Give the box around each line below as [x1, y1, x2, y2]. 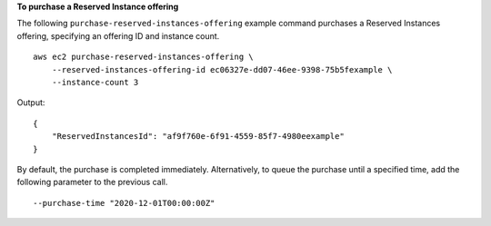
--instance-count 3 [51, 77, 139, 87]
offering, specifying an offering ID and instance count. [16, 30, 220, 41]
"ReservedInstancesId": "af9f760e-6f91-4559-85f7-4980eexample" [51, 132, 345, 142]
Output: [16, 97, 45, 108]
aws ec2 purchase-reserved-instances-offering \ [33, 52, 254, 63]
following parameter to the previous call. [16, 177, 168, 188]
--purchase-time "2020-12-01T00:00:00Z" [33, 198, 215, 208]
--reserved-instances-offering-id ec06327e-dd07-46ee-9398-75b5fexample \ [51, 64, 393, 74]
